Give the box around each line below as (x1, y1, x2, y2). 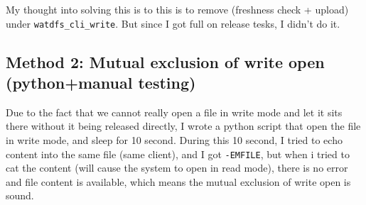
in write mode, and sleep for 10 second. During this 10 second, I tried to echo (6, 133, 343, 148)
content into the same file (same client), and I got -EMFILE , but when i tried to (6, 146, 350, 161)
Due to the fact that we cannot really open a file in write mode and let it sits (6, 104, 343, 119)
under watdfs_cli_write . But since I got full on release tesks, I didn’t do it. (6, 16, 340, 31)
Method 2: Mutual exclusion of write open (6, 50, 325, 72)
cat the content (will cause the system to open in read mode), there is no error (6, 160, 348, 175)
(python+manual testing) (6, 72, 196, 94)
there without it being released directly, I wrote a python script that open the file (6, 118, 361, 133)
